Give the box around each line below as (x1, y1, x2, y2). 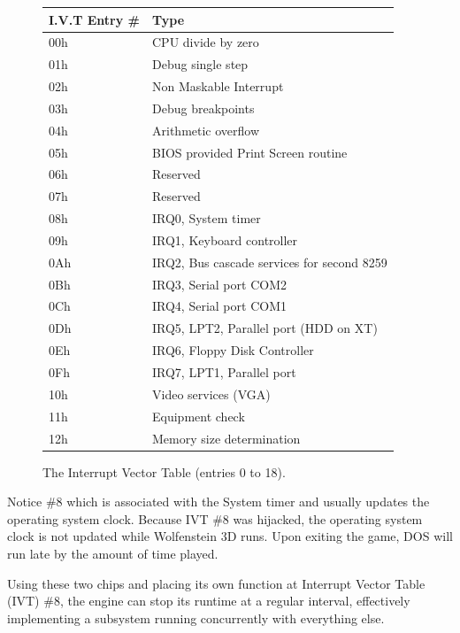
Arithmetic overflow (152, 120, 260, 139)
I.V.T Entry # (49, 10, 141, 28)
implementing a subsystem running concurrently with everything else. (7, 608, 385, 627)
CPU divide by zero (152, 33, 259, 51)
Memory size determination (152, 428, 301, 447)
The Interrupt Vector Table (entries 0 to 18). (42, 462, 286, 481)
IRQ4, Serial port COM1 (152, 297, 287, 315)
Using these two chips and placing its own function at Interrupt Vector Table (7, 574, 425, 592)
